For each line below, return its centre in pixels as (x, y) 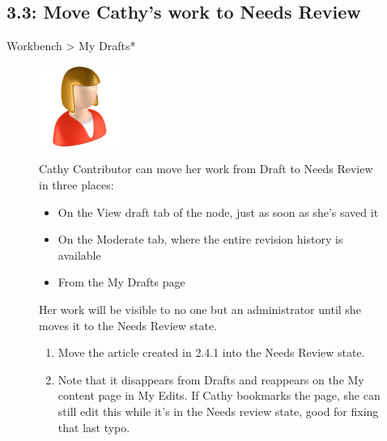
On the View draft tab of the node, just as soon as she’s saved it (218, 212)
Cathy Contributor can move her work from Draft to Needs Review (206, 169)
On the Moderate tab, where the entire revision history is (200, 239)
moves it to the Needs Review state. (128, 325)
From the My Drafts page (121, 282)
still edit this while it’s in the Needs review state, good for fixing (218, 411)
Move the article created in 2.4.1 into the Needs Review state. (211, 352)
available (79, 254)
